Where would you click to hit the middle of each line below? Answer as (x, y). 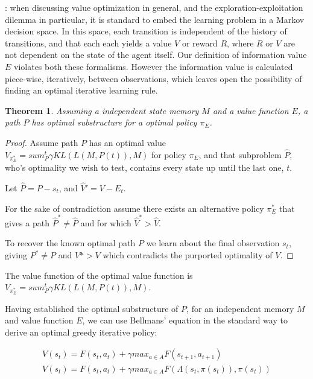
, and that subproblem (240, 154)
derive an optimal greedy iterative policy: (81, 332)
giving (16, 255)
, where (240, 43)
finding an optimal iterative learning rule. (81, 90)
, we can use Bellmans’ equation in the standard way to (185, 320)
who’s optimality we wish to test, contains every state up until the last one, (144, 167)
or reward (200, 43)
